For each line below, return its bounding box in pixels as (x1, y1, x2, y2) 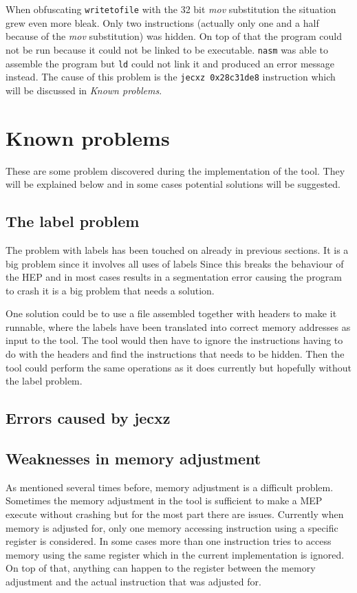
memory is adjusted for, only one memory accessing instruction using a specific (6, 520, 338, 535)
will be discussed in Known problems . (6, 83, 162, 97)
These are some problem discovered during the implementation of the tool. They (6, 163, 345, 177)
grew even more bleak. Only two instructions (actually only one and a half (6, 15, 319, 30)
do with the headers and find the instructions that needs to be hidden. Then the (6, 347, 345, 361)
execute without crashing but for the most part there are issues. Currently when (6, 507, 344, 521)
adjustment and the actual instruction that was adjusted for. (6, 574, 261, 588)
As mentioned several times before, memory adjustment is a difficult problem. (6, 479, 334, 494)
